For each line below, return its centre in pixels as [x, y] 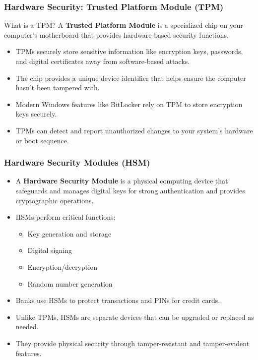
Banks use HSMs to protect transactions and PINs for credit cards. [118, 300]
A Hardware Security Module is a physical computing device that [122, 181]
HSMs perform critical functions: [65, 217]
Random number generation [70, 283]
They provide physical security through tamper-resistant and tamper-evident [132, 343]
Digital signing [50, 250]
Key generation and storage [69, 233]
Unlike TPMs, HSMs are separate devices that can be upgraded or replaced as [135, 317]
